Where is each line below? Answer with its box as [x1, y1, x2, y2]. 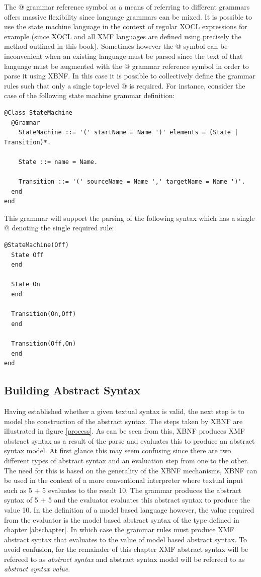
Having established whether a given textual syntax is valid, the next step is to [4, 405, 244, 416]
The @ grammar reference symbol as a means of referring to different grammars [4, 2, 250, 12]
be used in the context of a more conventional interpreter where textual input [4, 475, 243, 485]
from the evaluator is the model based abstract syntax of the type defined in [4, 514, 239, 525]
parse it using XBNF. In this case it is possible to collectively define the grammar [4, 70, 255, 81]
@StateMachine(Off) [4, 241, 69, 249]
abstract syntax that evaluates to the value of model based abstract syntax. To [4, 534, 247, 544]
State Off [11, 251, 44, 259]
